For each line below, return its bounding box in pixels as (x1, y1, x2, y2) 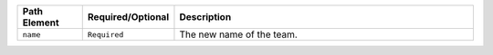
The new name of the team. (179, 28, 299, 41)
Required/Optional (87, 11, 169, 23)
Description (179, 11, 232, 23)
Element (22, 16, 59, 29)
